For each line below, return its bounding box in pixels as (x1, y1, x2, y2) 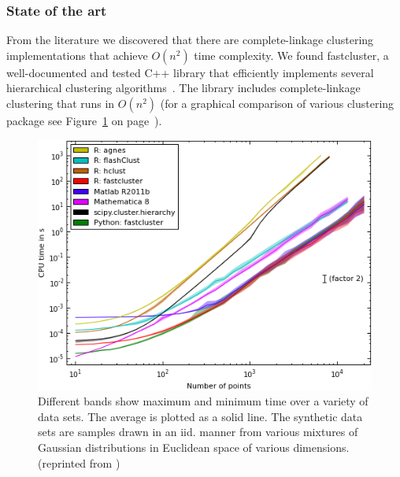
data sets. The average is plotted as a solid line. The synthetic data (38, 408, 363, 424)
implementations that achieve (6, 46, 148, 63)
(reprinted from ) (38, 454, 120, 471)
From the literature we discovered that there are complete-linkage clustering (6, 31, 374, 48)
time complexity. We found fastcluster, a (194, 46, 389, 63)
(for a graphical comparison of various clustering (160, 95, 394, 111)
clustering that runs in (6, 95, 115, 111)
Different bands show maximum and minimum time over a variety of (38, 393, 369, 409)
